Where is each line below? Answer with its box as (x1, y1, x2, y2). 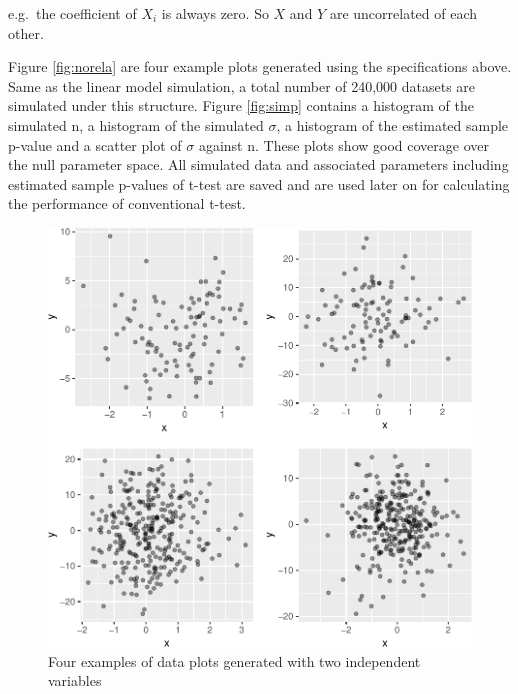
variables (48, 670, 102, 691)
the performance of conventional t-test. (8, 193, 246, 214)
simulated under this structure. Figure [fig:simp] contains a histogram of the (8, 95, 475, 116)
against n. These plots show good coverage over (198, 134, 489, 155)
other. (8, 22, 44, 43)
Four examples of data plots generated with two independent (48, 650, 421, 671)
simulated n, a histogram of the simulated (8, 114, 264, 135)
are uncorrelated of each (329, 3, 478, 23)
